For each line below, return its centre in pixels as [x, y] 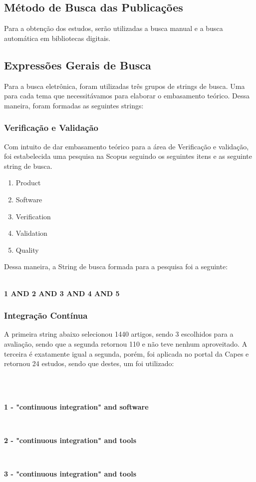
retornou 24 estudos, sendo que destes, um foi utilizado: [89, 363]
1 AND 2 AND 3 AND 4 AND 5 [62, 293]
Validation [31, 233]
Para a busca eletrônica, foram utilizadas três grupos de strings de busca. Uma [125, 86]
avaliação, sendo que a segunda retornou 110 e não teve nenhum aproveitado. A [126, 343]
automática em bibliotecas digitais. [57, 38]
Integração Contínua [46, 315]
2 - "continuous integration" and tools [70, 440]
